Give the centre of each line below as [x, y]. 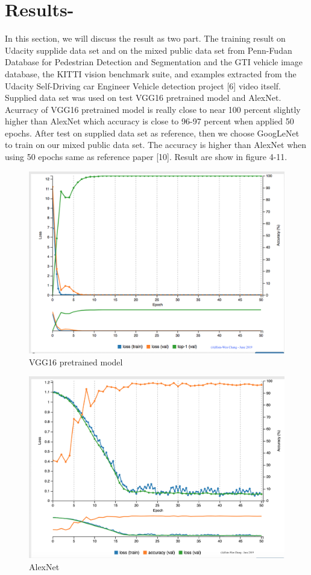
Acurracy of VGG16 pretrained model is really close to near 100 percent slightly [153, 109]
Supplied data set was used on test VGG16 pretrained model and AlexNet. [143, 98]
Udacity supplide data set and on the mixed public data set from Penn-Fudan [149, 50]
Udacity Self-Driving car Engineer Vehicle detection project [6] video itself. [143, 85]
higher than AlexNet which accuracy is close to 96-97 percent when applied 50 [149, 121]
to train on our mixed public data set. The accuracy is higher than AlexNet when [156, 145]
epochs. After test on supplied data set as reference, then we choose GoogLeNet [152, 133]
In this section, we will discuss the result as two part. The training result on [145, 38]
